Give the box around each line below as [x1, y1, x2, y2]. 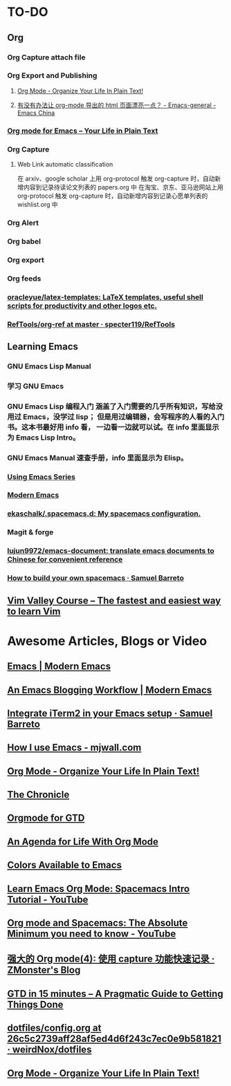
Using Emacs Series [7, 471, 76, 481]
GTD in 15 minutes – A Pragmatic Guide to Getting [7, 988, 223, 1000]
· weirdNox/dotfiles [7, 1044, 92, 1056]
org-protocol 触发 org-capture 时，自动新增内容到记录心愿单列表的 [17, 191, 208, 200]
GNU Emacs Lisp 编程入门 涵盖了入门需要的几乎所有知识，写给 [7, 402, 216, 411]
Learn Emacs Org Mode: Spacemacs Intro [7, 883, 190, 895]
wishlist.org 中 [17, 200, 59, 209]
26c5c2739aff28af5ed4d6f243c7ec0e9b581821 [7, 1033, 221, 1045]
